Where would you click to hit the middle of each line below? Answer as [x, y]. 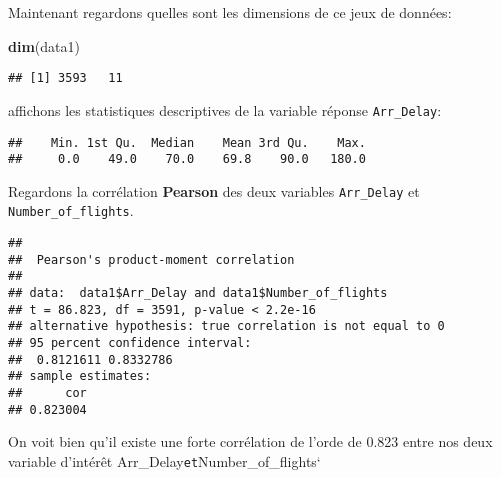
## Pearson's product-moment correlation [151, 259]
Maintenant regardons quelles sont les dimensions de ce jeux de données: [230, 12]
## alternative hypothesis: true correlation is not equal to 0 [226, 326]
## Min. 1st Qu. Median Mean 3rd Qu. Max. [187, 142]
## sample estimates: [80, 376]
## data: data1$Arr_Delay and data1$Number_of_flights [198, 293]
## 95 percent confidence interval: [130, 343]
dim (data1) [44, 45]
